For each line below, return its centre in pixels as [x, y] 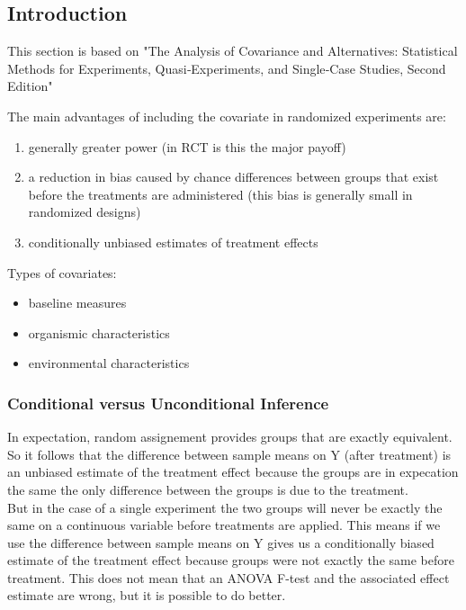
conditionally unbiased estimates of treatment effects [173, 242]
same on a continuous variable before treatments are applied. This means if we [224, 525]
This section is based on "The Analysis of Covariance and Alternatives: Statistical [233, 51]
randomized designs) [85, 212]
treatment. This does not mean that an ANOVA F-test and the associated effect [229, 577]
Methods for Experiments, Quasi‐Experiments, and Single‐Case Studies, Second [227, 68]
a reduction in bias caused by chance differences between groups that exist [233, 177]
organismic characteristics [99, 332]
